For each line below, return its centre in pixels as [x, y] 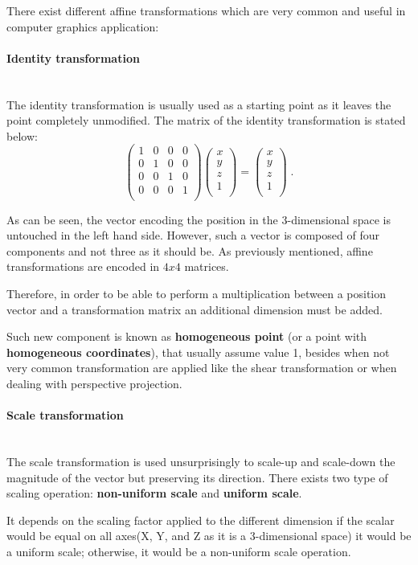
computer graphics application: [83, 26]
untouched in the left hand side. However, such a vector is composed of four [193, 235]
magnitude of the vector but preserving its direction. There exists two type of [197, 477]
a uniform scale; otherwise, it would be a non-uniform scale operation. [179, 551]
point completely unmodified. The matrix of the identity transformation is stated [206, 120]
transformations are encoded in [83, 266]
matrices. [207, 266]
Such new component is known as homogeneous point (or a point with [187, 336]
